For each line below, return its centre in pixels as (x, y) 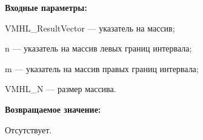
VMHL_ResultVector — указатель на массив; (90, 28)
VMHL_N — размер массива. (61, 89)
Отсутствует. (28, 129)
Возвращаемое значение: (53, 109)
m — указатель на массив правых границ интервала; (102, 68)
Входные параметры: (46, 7)
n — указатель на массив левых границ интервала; (98, 48)
